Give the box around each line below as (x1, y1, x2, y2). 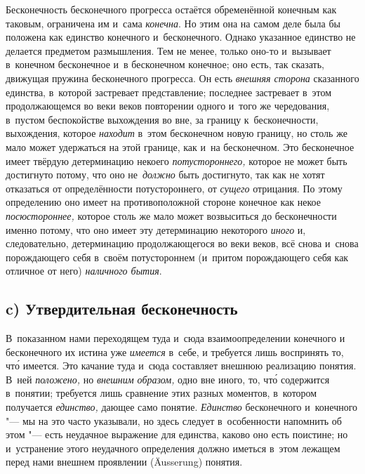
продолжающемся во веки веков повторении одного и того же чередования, (6, 98, 330, 113)
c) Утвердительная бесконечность (6, 298, 238, 320)
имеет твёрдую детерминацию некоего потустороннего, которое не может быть (6, 153, 347, 168)
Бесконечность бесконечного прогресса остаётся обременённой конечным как (6, 2, 337, 16)
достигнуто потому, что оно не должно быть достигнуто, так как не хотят (6, 167, 325, 182)
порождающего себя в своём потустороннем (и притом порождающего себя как (6, 249, 349, 264)
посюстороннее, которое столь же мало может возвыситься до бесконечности (6, 208, 337, 223)
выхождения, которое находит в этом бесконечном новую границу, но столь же (6, 126, 347, 140)
